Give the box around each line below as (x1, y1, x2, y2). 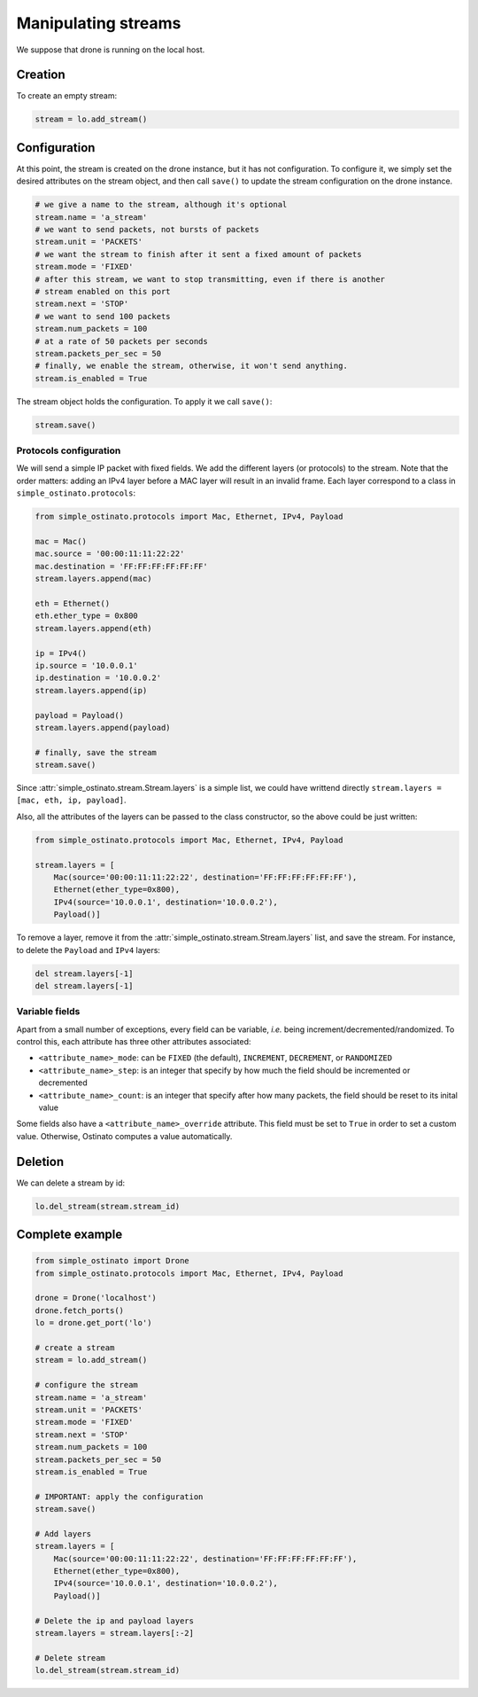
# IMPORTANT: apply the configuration (35, 1491, 204, 1502)
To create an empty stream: (16, 90, 118, 101)
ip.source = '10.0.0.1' (35, 661, 139, 670)
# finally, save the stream (35, 747, 157, 757)
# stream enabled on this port (35, 286, 172, 297)
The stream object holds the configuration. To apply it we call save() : (16, 395, 273, 407)
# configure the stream (35, 1380, 139, 1390)
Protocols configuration (16, 444, 121, 457)
